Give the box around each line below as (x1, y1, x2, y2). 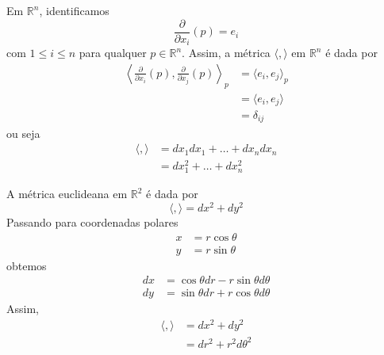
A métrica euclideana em (6, 185, 128, 202)
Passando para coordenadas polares (6, 214, 179, 231)
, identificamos (39, 2, 109, 18)
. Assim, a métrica (182, 44, 271, 61)
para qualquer (79, 44, 147, 61)
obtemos (6, 257, 47, 273)
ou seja (6, 124, 40, 141)
